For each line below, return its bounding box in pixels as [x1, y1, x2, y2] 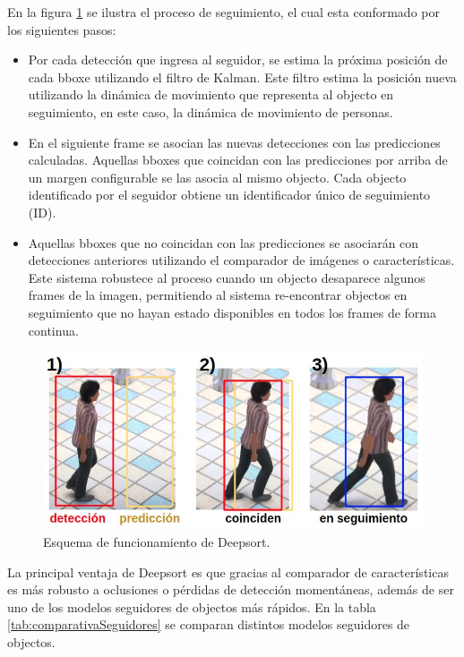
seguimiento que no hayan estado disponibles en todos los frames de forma [28, 303, 437, 321]
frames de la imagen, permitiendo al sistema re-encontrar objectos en [28, 286, 408, 304]
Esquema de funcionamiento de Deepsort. [43, 533, 271, 550]
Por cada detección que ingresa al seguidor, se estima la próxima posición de [28, 50, 448, 69]
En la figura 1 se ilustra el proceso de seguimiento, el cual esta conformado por [7, 3, 440, 21]
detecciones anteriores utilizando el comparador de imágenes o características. [28, 251, 455, 269]
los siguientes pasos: [7, 20, 116, 38]
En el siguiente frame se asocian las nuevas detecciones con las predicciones [28, 132, 441, 151]
